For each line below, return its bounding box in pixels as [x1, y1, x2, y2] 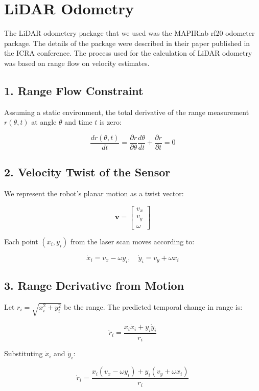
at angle [31, 117, 57, 127]
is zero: [100, 117, 122, 127]
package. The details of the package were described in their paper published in [4, 37, 250, 48]
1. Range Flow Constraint [4, 82, 144, 98]
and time [64, 117, 92, 127]
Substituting [4, 348, 43, 359]
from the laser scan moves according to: [70, 236, 195, 246]
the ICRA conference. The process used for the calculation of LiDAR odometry [4, 48, 252, 58]
